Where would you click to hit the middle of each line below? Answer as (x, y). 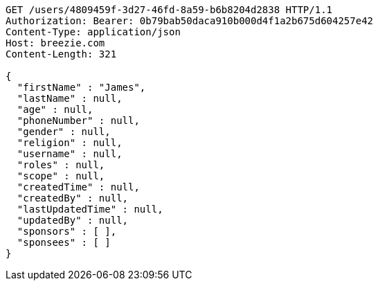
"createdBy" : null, (73, 198)
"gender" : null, (64, 132)
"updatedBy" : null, (73, 220)
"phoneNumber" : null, (78, 120)
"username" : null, (70, 154)
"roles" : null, (61, 165)
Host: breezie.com (55, 43)
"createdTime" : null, (78, 187)
